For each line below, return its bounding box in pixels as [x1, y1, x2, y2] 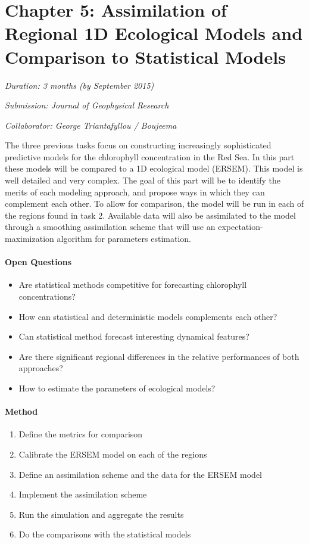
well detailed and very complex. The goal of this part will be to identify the [5, 174, 280, 186]
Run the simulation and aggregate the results [18, 508, 184, 520]
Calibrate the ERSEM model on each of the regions [18, 447, 207, 460]
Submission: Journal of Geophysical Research [5, 99, 169, 111]
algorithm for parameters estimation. [57, 232, 191, 245]
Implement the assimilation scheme [18, 488, 147, 501]
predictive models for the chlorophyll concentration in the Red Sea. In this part [5, 150, 295, 163]
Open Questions [5, 256, 72, 268]
